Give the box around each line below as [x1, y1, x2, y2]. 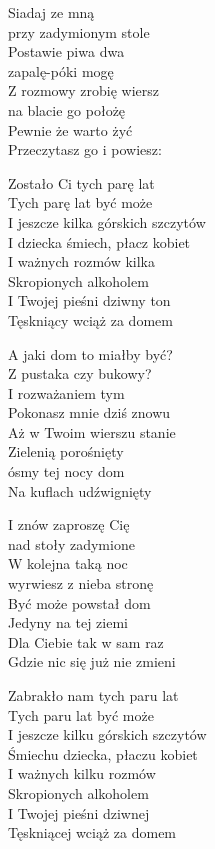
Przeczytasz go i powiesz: [8, 139, 162, 160]
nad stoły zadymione [8, 533, 135, 554]
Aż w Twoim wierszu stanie [8, 421, 176, 442]
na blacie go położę [8, 99, 126, 120]
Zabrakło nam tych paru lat [8, 685, 179, 705]
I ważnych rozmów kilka [8, 251, 156, 272]
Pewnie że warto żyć [8, 119, 133, 140]
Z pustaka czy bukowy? [8, 363, 152, 384]
